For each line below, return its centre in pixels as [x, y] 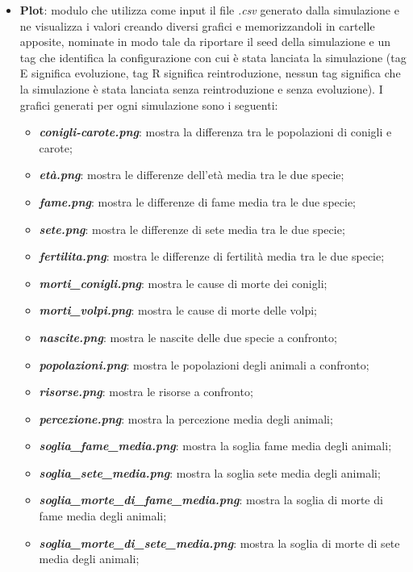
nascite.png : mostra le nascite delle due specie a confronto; [188, 337]
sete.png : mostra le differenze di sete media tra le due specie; [192, 229]
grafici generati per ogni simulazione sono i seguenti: [149, 104]
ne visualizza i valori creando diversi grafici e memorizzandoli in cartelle [197, 25]
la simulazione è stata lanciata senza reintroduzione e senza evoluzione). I [201, 88]
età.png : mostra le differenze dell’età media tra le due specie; [192, 175]
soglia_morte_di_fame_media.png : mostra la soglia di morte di [211, 500]
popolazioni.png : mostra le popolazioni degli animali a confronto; [204, 364]
